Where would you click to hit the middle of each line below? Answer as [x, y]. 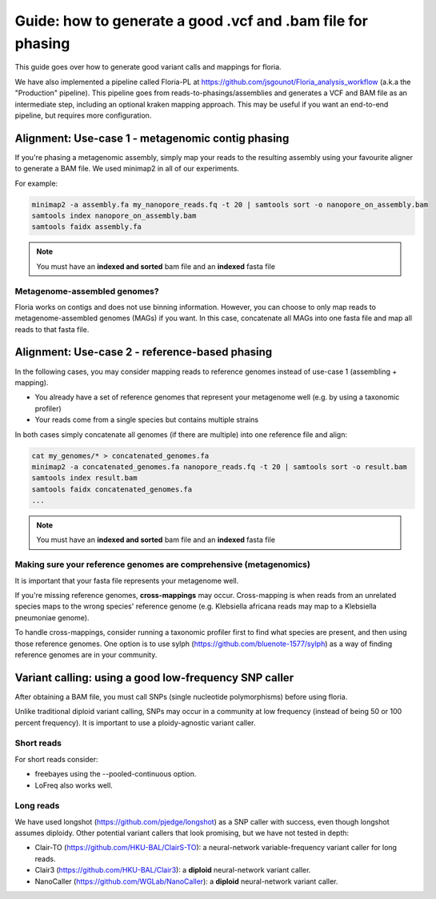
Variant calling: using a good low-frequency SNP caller [154, 678]
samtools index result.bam [84, 478]
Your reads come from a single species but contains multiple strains [147, 419]
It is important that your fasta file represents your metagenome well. [127, 580]
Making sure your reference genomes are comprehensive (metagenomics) [163, 564]
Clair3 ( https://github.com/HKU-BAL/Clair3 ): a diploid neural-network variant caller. [173, 870]
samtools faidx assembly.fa [86, 227]
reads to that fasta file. [52, 329]
